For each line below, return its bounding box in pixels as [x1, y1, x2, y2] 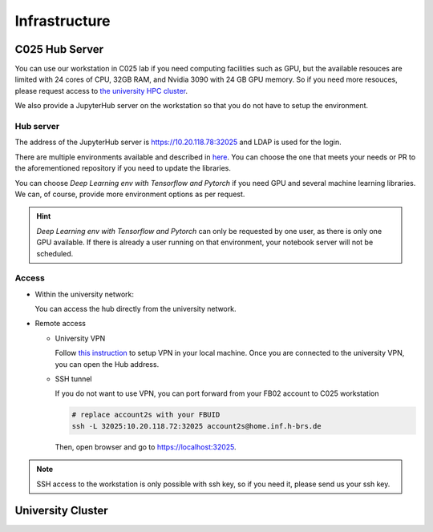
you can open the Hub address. [55, 359, 160, 369]
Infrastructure [14, 12, 111, 30]
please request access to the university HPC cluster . [14, 86, 188, 95]
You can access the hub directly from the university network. [34, 304, 237, 314]
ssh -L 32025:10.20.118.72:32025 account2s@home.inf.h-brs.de [71, 421, 322, 430]
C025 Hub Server [14, 42, 104, 56]
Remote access [34, 319, 86, 328]
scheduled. [36, 248, 74, 258]
